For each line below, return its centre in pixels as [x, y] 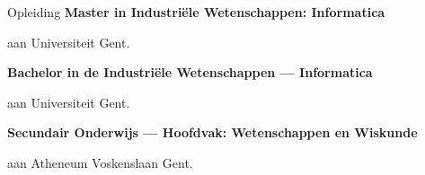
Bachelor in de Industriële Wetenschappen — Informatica [190, 72]
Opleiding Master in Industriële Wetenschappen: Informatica [196, 12]
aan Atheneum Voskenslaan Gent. [100, 162]
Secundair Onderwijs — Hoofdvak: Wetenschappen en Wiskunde [212, 132]
